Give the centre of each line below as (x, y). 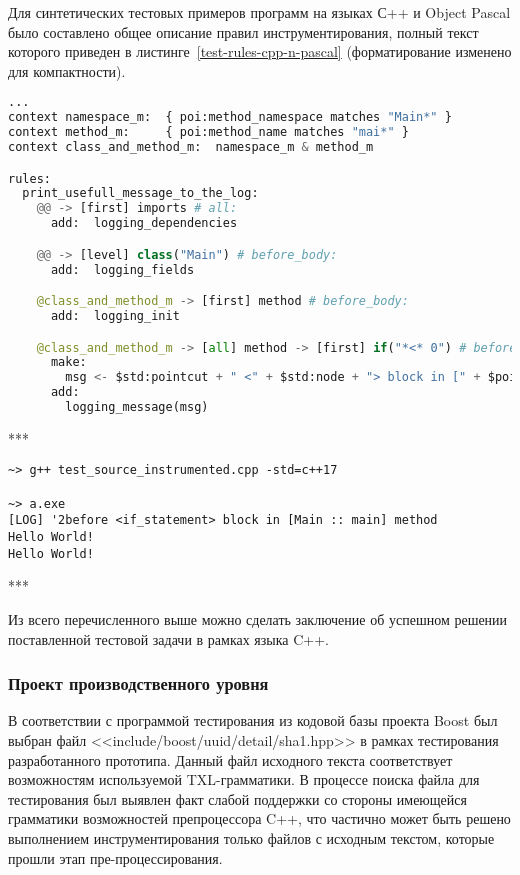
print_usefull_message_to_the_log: (140, 193)
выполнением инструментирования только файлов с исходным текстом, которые (251, 837)
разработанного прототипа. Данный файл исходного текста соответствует (230, 759)
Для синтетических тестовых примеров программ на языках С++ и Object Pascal (259, 12)
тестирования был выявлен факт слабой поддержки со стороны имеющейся (237, 798)
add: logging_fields (122, 269)
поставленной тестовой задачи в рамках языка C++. (168, 638)
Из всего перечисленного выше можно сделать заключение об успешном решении (258, 619)
